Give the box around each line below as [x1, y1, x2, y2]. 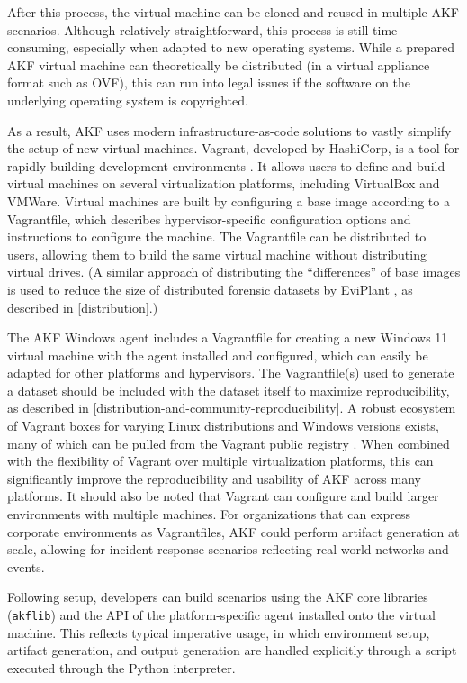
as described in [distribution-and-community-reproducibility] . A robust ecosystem [7, 398, 456, 417]
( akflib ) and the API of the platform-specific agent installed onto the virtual [7, 606, 436, 624]
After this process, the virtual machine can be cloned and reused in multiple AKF [7, 3, 459, 21]
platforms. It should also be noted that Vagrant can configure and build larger [7, 487, 439, 505]
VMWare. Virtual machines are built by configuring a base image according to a [7, 191, 450, 210]
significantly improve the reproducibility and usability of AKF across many [7, 469, 421, 487]
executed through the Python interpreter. [7, 658, 236, 677]
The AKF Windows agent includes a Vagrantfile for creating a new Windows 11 [7, 328, 448, 347]
